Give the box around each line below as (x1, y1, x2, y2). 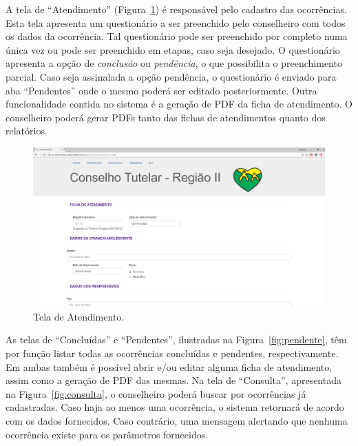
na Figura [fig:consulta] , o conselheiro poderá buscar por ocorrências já (6, 386, 306, 401)
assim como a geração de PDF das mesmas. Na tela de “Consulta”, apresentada (6, 373, 341, 387)
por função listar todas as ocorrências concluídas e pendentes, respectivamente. (6, 345, 339, 360)
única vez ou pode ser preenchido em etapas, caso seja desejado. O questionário (6, 42, 340, 57)
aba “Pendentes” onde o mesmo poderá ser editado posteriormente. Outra (6, 83, 317, 97)
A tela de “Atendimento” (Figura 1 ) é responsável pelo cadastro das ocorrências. (6, 2, 347, 16)
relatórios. (6, 123, 48, 138)
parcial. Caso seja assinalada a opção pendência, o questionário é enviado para (6, 69, 337, 83)
